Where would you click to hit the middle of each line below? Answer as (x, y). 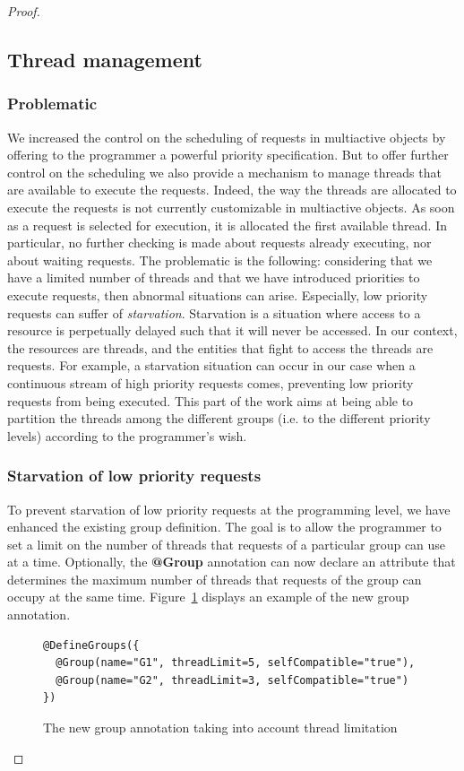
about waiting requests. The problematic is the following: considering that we (220, 260)
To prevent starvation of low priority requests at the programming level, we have (229, 509)
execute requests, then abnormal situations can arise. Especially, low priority (218, 295)
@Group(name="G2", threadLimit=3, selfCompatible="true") (232, 680)
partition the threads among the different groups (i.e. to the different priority (219, 418)
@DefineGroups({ (91, 645)
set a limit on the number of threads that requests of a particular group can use (227, 544)
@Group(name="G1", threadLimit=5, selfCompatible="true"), (236, 663)
